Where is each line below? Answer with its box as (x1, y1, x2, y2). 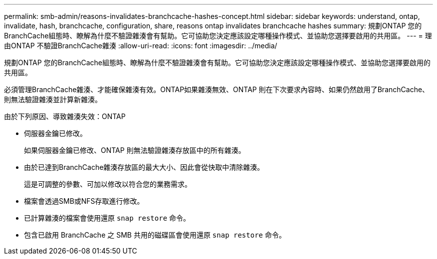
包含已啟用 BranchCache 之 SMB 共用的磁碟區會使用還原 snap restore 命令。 (24, 231, 286, 239)
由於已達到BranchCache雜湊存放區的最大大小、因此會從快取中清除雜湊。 (24, 163, 264, 171)
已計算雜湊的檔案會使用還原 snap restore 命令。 (24, 214, 191, 222)
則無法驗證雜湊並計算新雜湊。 (4, 95, 102, 104)
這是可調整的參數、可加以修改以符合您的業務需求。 (24, 180, 192, 188)
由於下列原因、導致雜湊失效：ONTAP (4, 112, 126, 121)
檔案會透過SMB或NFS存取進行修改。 (24, 197, 144, 205)
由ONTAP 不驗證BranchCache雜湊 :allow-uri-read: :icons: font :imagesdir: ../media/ (4, 41, 277, 50)
